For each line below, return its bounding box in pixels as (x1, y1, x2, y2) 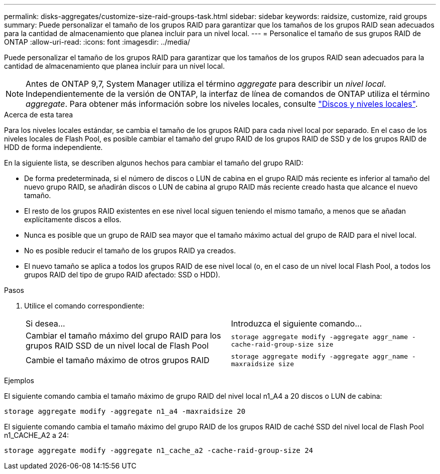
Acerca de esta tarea (4, 110, 73, 119)
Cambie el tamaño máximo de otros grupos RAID (26, 355, 210, 365)
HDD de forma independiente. (4, 143, 103, 151)
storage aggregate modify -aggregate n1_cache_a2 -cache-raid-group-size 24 (4, 446, 313, 454)
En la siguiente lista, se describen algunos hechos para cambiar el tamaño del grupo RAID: (4, 159, 303, 167)
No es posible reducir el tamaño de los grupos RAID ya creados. (24, 246, 236, 255)
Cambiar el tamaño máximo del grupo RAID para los (26, 331, 221, 341)
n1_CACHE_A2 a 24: (4, 431, 69, 439)
